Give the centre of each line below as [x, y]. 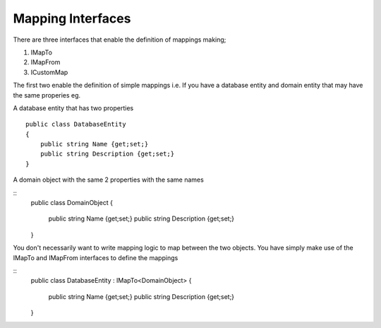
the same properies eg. [47, 95]
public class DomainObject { [72, 203]
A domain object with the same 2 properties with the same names [108, 180]
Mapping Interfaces [72, 18]
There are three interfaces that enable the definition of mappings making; [120, 40]
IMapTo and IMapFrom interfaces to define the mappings [96, 257]
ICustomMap [49, 72]
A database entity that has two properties [73, 108]
